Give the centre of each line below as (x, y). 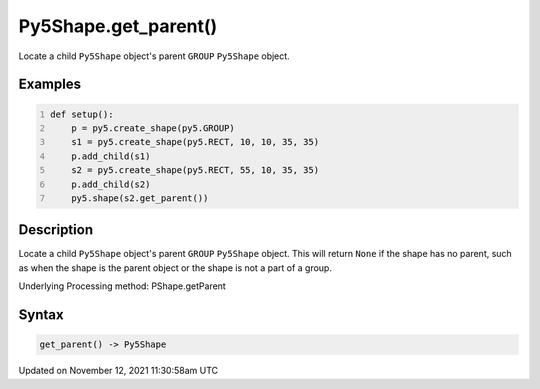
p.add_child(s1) (111, 156)
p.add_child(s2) (111, 184)
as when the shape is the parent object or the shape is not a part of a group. (175, 267)
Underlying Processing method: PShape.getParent (122, 286)
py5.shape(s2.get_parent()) (140, 198)
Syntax (41, 314)
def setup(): (82, 114)
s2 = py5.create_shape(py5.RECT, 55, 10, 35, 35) (195, 170)
